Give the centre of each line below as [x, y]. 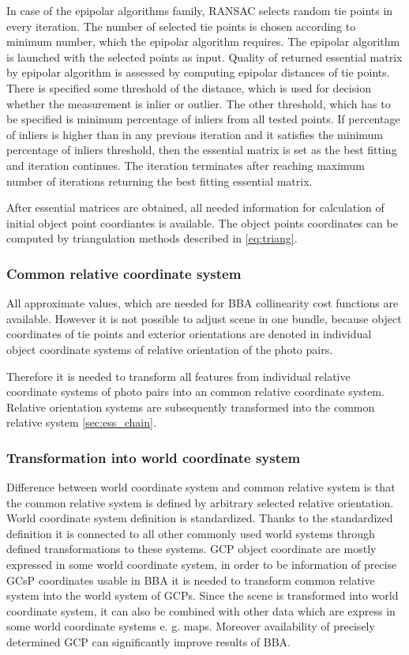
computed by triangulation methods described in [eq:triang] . [152, 238]
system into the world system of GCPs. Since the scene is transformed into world [203, 595]
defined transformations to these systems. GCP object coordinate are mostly [191, 549]
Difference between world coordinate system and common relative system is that [201, 487]
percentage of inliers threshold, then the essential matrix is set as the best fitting [202, 150]
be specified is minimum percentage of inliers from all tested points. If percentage [203, 119]
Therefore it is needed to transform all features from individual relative [178, 376]
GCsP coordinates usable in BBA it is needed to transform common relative [191, 580]
